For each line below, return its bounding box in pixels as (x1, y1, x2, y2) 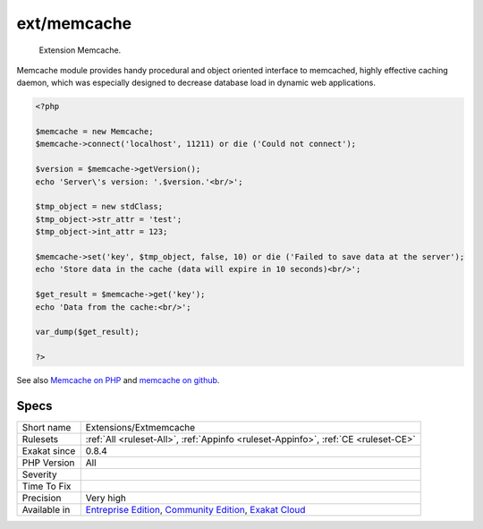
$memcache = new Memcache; (35, 126, 154, 137)
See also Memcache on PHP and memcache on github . (16, 375, 220, 386)
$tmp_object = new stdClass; (35, 201, 164, 212)
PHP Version (21, 456, 75, 469)
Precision (21, 492, 62, 505)
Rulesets (21, 433, 58, 446)
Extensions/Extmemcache (85, 422, 196, 434)
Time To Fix (21, 480, 72, 492)
